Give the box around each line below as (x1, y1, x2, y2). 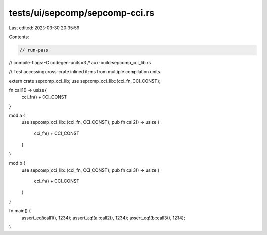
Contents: (9, 34, 29, 40)
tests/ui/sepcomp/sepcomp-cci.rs (9, 7, 155, 18)
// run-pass (19, 47, 49, 53)
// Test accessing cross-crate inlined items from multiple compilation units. (9, 69, 162, 75)
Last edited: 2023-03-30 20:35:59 (9, 25, 80, 31)
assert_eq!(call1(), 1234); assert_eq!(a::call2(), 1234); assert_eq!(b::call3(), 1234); (21, 215, 185, 221)
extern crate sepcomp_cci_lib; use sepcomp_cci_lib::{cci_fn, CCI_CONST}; (9, 78, 161, 84)
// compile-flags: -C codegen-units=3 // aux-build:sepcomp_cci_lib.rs (9, 59, 151, 65)
